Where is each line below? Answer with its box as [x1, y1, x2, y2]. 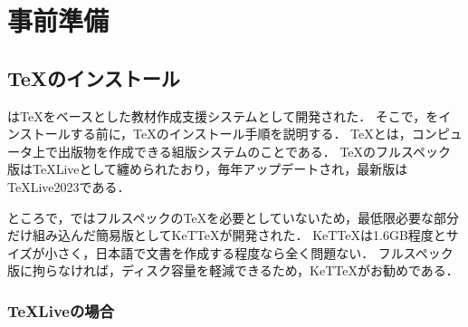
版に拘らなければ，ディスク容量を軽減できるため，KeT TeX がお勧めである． [7, 261, 459, 280]
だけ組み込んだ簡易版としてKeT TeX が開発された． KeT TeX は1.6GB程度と [7, 226, 446, 245]
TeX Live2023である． [7, 177, 130, 196]
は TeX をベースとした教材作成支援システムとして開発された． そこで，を [7, 106, 439, 125]
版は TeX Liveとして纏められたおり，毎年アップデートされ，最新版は [7, 159, 408, 178]
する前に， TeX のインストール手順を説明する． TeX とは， [70, 124, 412, 143]
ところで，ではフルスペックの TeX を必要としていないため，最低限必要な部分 [7, 207, 460, 226]
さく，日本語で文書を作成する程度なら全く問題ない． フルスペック [57, 243, 454, 262]
